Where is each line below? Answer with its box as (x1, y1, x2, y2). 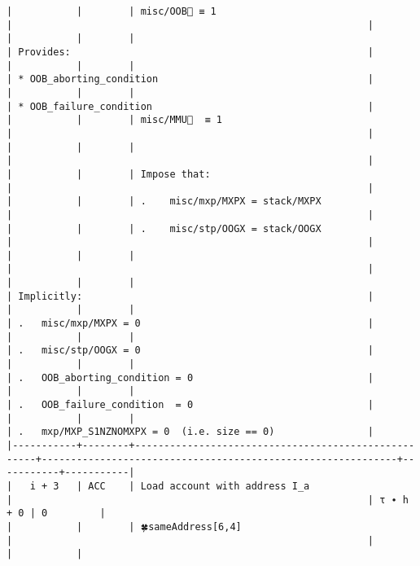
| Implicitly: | (7, 290, 374, 302)
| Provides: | (7, 46, 374, 58)
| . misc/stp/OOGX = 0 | (7, 344, 374, 357)
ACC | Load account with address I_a (88, 480, 310, 492)
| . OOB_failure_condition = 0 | (7, 399, 374, 411)
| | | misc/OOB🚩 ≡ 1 (7, 6, 217, 17)
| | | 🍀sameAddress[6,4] (7, 520, 242, 533)
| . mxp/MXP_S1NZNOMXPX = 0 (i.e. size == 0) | (7, 426, 374, 438)
